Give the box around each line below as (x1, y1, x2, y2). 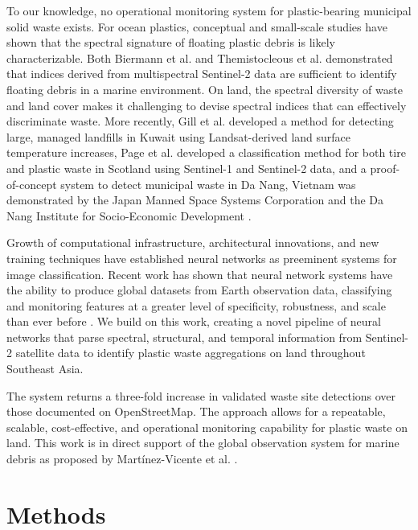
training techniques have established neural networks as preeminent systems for (6, 249, 397, 266)
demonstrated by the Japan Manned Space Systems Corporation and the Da (6, 191, 383, 208)
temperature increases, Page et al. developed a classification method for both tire (6, 144, 406, 161)
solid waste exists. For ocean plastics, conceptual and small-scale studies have (6, 18, 387, 35)
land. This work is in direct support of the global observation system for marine (6, 434, 400, 451)
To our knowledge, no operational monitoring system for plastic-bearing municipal (6, 2, 412, 18)
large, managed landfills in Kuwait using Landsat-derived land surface (6, 128, 351, 145)
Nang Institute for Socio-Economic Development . (6, 207, 252, 224)
